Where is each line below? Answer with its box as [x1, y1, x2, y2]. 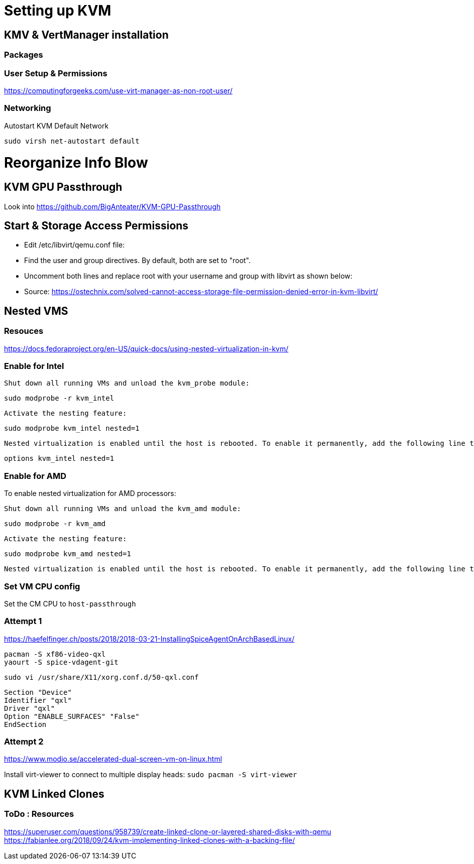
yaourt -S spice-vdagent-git [4, 658, 118, 666]
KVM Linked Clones [4, 787, 104, 800]
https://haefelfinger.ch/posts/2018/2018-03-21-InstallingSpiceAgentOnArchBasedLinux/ [4, 634, 295, 643]
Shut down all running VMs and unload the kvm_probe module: [4, 379, 250, 388]
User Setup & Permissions [4, 68, 107, 78]
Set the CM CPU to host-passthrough [4, 599, 136, 608]
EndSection [4, 720, 47, 728]
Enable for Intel [4, 361, 64, 372]
